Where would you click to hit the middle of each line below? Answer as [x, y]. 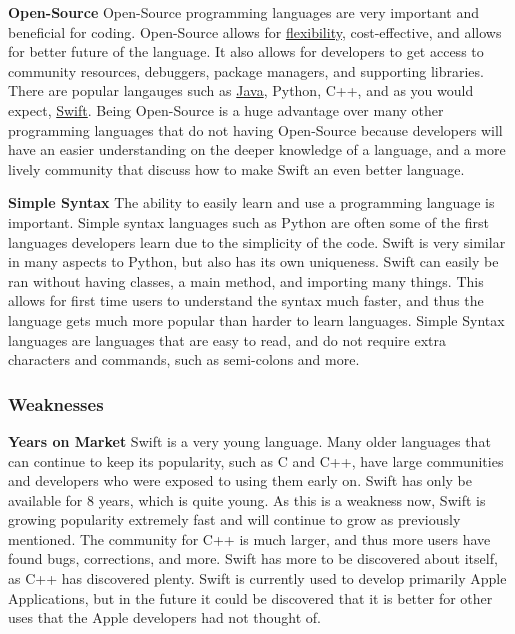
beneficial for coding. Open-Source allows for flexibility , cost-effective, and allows [255, 31]
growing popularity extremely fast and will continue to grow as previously [234, 519]
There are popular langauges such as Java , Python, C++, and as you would [241, 90]
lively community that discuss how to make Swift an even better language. [236, 168]
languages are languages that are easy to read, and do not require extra [227, 339]
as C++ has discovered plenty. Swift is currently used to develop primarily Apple [257, 578]
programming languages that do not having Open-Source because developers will [255, 129]
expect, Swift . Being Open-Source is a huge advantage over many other [226, 109]
